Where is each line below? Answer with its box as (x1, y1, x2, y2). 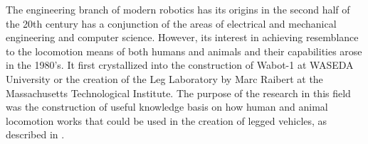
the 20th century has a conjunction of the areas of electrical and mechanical (6, 16, 337, 31)
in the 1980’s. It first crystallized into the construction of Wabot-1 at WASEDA (6, 57, 354, 72)
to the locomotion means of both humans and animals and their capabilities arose (6, 43, 362, 58)
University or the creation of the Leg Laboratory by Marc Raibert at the (6, 71, 323, 86)
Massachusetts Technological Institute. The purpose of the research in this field (6, 85, 351, 100)
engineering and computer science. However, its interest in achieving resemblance (6, 30, 359, 45)
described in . (6, 127, 65, 142)
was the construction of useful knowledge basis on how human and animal (6, 99, 328, 114)
